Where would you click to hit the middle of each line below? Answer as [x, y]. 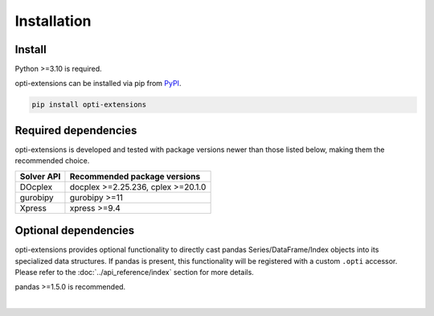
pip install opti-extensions [89, 105]
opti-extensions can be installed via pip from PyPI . [98, 84]
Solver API [40, 176]
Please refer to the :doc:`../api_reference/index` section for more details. [135, 273]
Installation [53, 21]
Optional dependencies [75, 230]
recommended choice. [52, 161]
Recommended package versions [135, 176]
